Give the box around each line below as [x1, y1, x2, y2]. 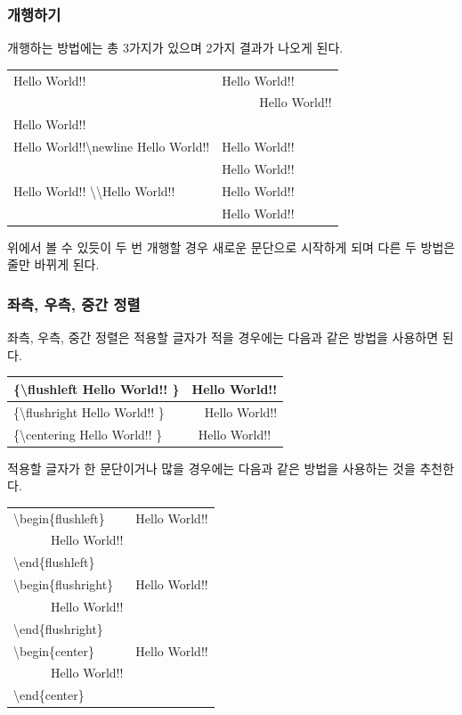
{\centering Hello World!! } [13, 424, 163, 443]
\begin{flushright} [13, 575, 114, 594]
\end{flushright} [13, 619, 103, 637]
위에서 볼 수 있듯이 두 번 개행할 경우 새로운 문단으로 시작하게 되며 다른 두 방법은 [7, 237, 456, 256]
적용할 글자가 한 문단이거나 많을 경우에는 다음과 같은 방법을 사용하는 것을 [7, 458, 416, 477]
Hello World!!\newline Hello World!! [13, 137, 210, 156]
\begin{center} [13, 641, 95, 660]
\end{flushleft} [13, 553, 95, 571]
